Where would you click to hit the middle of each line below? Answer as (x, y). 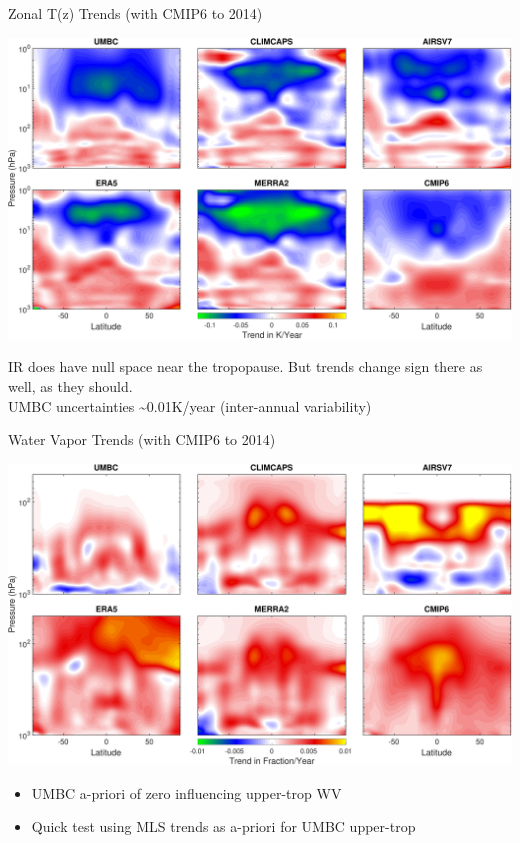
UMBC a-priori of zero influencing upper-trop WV (186, 792)
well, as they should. (70, 386)
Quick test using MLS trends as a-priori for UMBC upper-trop (223, 826)
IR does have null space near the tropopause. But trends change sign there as (245, 366)
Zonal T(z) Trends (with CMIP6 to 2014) (135, 13)
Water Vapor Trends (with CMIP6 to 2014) (142, 439)
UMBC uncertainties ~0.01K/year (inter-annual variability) (190, 405)
